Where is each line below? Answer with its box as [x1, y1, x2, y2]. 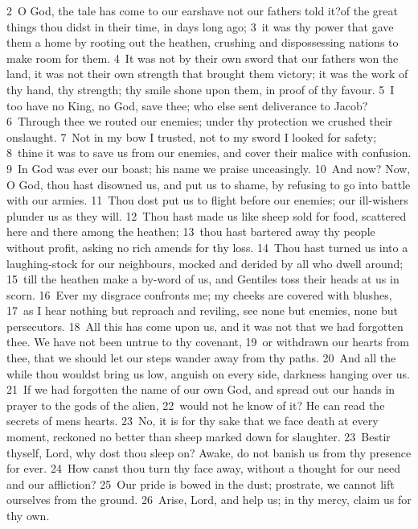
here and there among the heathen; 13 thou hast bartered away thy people [6, 223, 375, 240]
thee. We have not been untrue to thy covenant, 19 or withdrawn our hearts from [6, 333, 409, 350]
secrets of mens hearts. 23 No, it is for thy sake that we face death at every [6, 412, 379, 429]
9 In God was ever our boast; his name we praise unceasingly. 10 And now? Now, [6, 159, 411, 176]
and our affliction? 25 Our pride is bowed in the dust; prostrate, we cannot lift [6, 475, 395, 492]
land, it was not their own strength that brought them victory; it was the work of [6, 65, 408, 82]
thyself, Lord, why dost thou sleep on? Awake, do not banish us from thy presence [6, 444, 412, 461]
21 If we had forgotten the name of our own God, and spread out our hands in [6, 381, 395, 398]
